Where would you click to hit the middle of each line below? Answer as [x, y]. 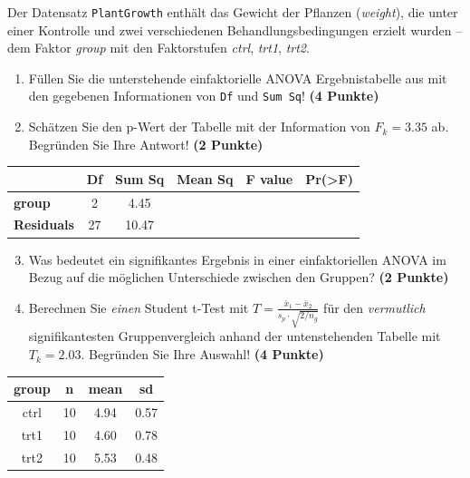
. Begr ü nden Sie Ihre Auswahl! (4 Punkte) [202, 354]
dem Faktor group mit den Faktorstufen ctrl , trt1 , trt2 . [158, 48]
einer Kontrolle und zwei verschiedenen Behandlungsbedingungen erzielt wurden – [235, 29]
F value [269, 178]
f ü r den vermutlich [374, 307]
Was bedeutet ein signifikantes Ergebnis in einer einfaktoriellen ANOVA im [237, 259]
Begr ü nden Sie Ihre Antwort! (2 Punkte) [146, 144]
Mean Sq [205, 178]
